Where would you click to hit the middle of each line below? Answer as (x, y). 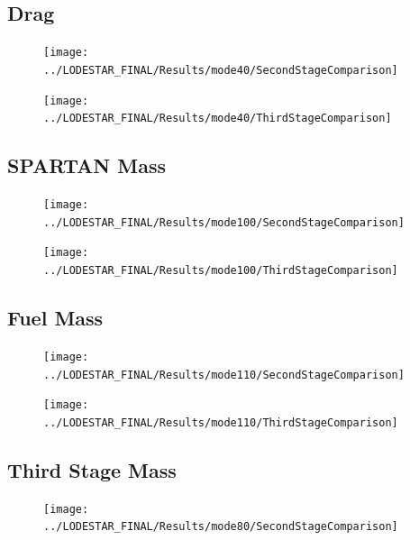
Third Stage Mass (92, 469)
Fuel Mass (55, 318)
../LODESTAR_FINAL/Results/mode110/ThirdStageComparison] (221, 422)
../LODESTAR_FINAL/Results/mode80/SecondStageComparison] (221, 527)
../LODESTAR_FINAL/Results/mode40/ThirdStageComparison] (218, 119)
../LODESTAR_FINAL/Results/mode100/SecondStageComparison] (224, 222)
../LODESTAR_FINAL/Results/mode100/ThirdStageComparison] (221, 270)
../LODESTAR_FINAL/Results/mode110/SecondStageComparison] (224, 375)
